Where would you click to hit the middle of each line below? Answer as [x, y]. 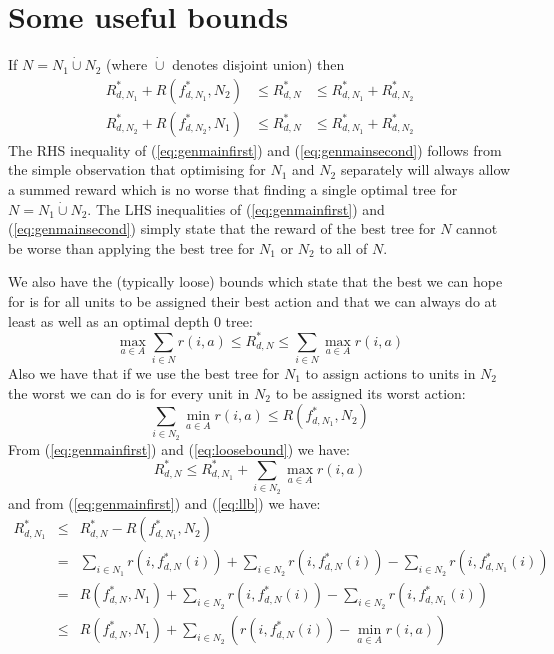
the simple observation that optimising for [137, 169]
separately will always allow [425, 169]
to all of [343, 247]
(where [127, 64]
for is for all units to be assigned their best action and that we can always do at [253, 300]
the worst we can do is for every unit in [129, 392]
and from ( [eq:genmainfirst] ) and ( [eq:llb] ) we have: [164, 502]
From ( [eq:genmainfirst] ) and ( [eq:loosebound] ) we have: [179, 448]
